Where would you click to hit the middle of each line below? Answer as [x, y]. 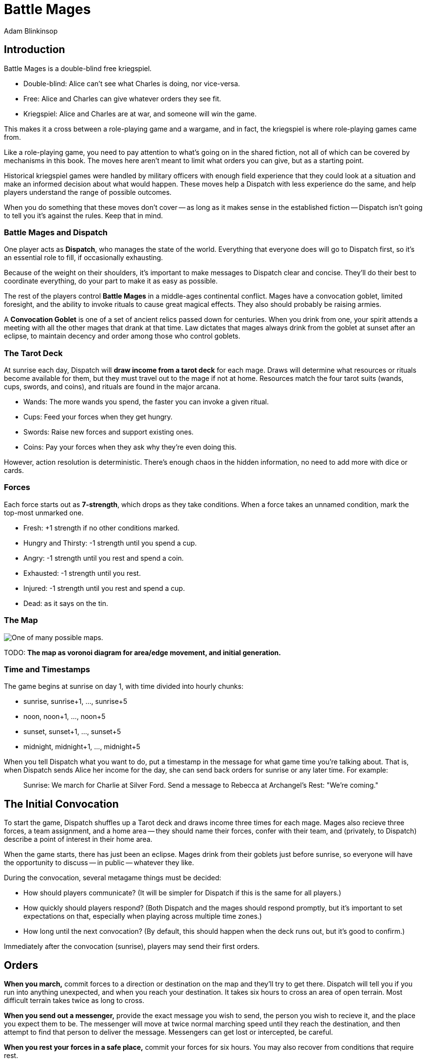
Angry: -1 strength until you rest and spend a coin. [104, 558]
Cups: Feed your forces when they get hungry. [98, 417]
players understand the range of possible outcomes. [88, 192]
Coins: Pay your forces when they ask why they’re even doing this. [130, 447]
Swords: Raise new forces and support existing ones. [109, 432]
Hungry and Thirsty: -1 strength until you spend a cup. [110, 543]
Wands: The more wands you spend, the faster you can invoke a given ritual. [146, 402]
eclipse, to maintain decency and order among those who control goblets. [122, 336]
